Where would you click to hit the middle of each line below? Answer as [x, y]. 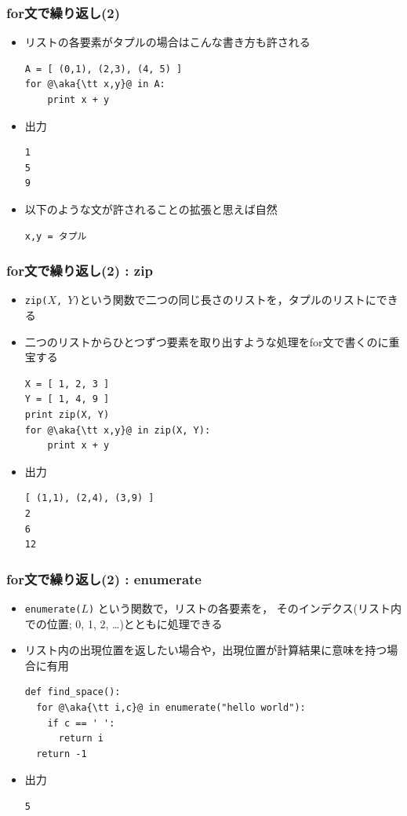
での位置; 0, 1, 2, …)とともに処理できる [124, 623]
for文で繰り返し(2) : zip [80, 271]
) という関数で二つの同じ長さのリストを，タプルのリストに [225, 300]
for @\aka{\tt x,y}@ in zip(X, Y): [118, 430]
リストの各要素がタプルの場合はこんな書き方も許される [167, 42]
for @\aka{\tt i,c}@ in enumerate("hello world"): [171, 708]
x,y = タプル [56, 236]
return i [81, 739]
